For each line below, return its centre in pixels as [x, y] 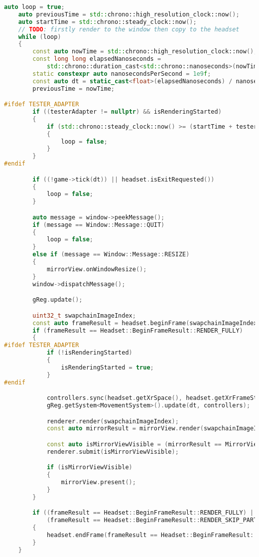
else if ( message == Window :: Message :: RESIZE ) [111, 255]
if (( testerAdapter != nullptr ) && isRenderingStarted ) [127, 112]
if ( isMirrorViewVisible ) [89, 467]
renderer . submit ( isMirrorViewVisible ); [113, 452]
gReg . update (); [58, 300]
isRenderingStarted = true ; [107, 367]
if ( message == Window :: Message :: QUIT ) [99, 225]
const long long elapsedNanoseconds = [97, 59]
